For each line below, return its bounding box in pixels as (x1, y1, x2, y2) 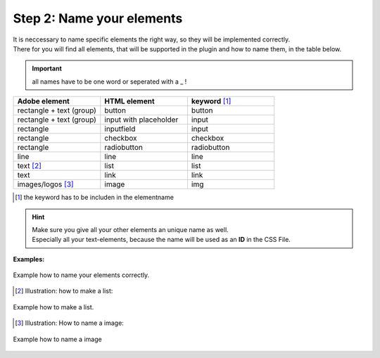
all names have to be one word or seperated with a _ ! (32, 77, 187, 86)
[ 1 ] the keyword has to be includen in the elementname (15, 193, 174, 202)
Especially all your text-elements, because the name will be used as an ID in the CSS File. (32, 236, 291, 244)
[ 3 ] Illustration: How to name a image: (15, 319, 125, 327)
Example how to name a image (13, 335, 102, 343)
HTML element (104, 96, 155, 106)
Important (32, 64, 63, 73)
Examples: (13, 255, 45, 263)
